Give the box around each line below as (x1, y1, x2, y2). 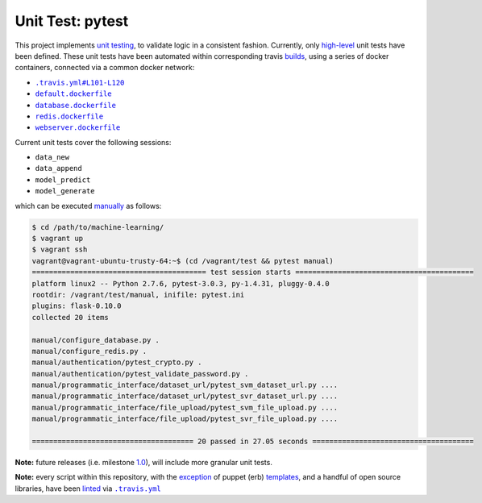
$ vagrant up (31, 234, 84, 243)
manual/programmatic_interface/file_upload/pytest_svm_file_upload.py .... (31, 403, 339, 412)
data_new (35, 153, 70, 162)
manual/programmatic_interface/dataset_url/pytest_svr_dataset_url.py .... (31, 392, 339, 401)
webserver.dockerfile (35, 123, 121, 132)
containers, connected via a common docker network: (15, 63, 195, 73)
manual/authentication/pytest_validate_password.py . (31, 369, 249, 378)
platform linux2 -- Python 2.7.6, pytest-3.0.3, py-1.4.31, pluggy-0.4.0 (31, 279, 330, 288)
